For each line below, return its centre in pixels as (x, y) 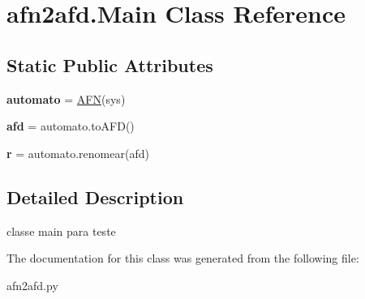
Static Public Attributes (110, 64)
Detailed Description (95, 196)
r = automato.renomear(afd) (78, 153)
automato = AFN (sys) (66, 98)
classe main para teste (61, 231)
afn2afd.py (32, 285)
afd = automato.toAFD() (71, 126)
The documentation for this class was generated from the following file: (183, 258)
